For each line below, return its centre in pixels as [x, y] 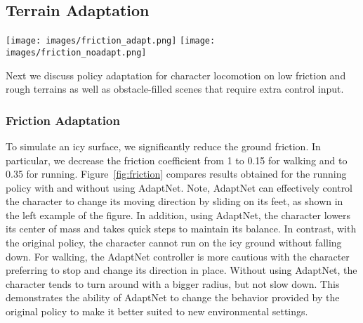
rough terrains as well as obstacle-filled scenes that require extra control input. [175, 89]
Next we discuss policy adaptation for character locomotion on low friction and [176, 75]
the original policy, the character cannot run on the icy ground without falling [174, 243]
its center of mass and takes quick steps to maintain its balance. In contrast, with [181, 229]
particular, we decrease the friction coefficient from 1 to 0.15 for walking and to [177, 160]
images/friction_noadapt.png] [76, 52]
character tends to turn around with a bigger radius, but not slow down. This [173, 283]
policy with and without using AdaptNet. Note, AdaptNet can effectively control [179, 187]
